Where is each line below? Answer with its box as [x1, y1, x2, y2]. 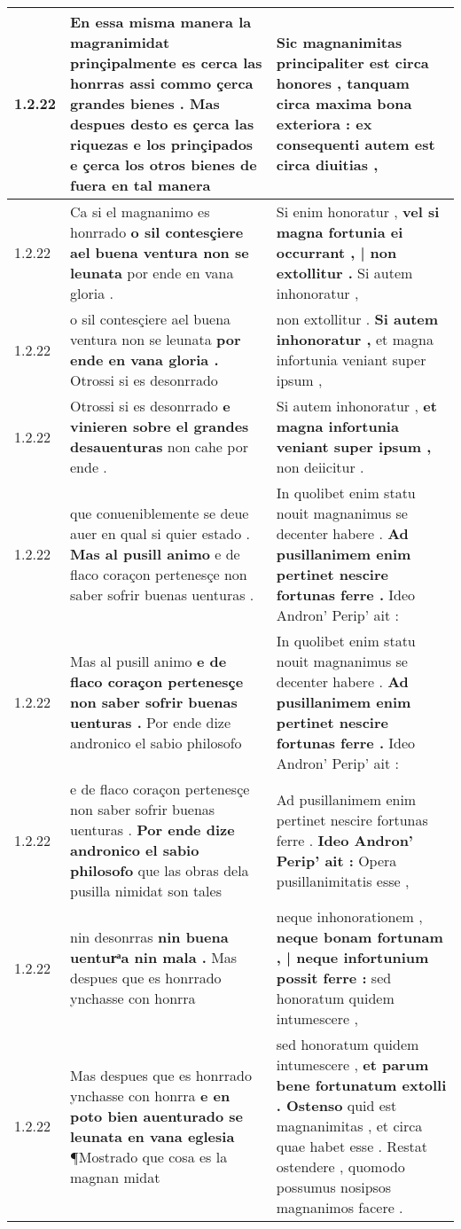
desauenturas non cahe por [70, 436, 248, 457]
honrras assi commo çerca [70, 73, 254, 93]
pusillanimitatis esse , [276, 870, 410, 891]
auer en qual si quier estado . [70, 523, 250, 544]
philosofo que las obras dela [70, 860, 249, 881]
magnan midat [70, 1166, 160, 1187]
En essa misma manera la [70, 12, 252, 32]
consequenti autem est [276, 134, 435, 154]
